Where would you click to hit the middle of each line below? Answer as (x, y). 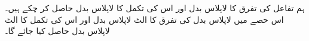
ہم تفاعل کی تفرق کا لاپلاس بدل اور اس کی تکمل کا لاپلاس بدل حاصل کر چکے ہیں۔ (155, 8)
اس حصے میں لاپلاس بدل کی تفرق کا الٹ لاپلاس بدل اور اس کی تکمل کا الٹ (144, 19)
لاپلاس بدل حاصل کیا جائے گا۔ (57, 31)
